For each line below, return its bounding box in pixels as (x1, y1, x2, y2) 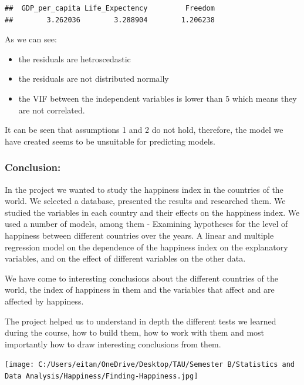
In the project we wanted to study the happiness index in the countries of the (5, 183, 283, 195)
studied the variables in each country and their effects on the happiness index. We (5, 206, 300, 218)
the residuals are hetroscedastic (18, 52, 131, 65)
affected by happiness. (5, 294, 84, 307)
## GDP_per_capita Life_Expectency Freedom (5, 4, 215, 12)
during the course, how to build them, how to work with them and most (5, 326, 265, 339)
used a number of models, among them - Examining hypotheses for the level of (5, 217, 288, 230)
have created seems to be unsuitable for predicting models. (5, 135, 215, 147)
